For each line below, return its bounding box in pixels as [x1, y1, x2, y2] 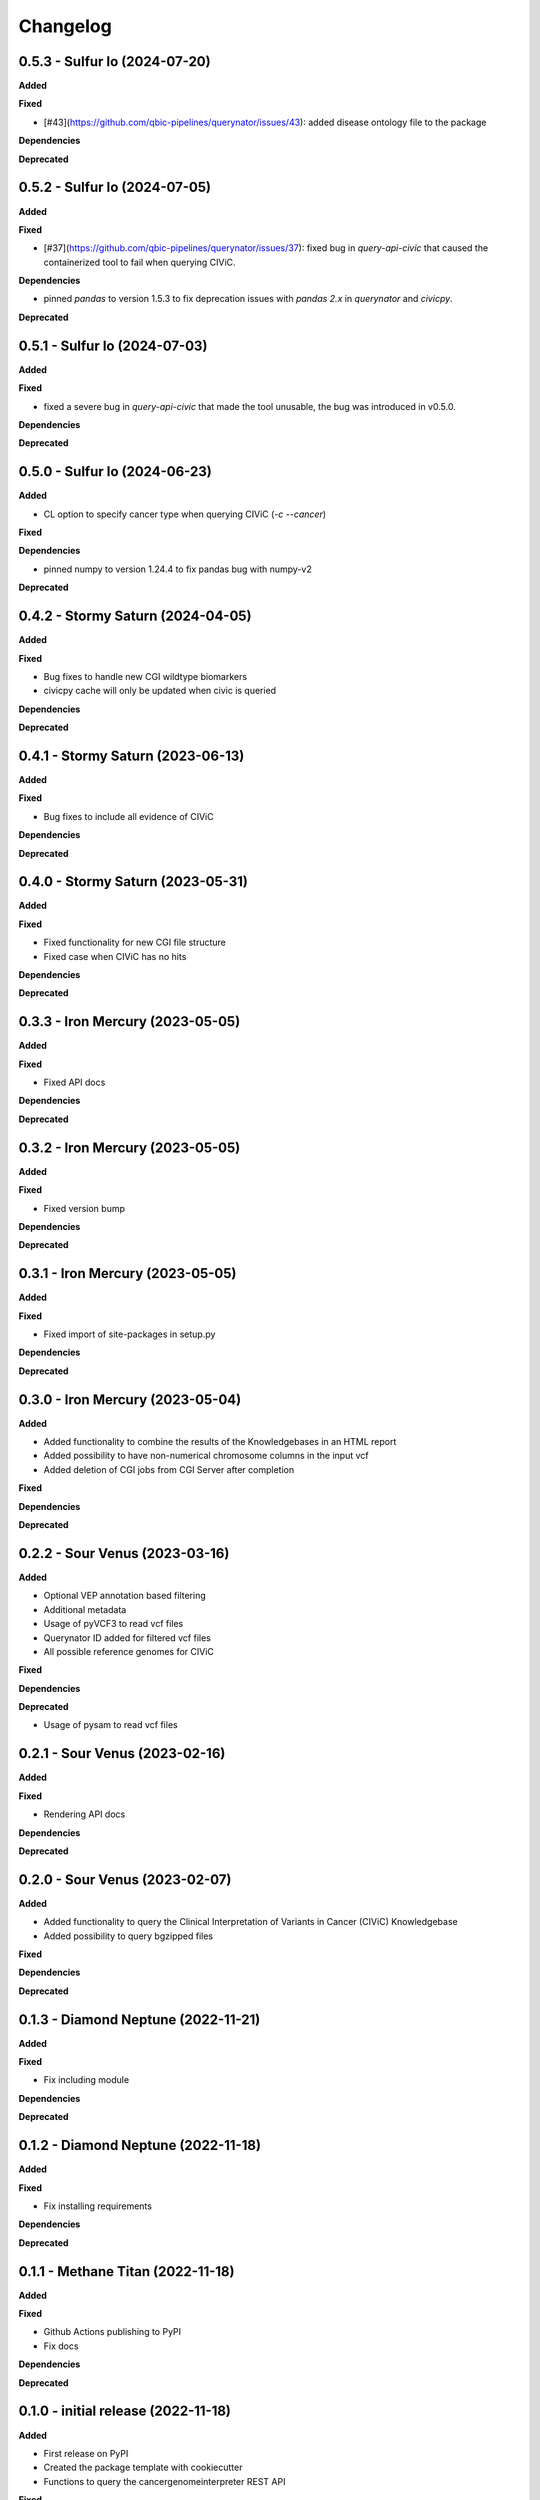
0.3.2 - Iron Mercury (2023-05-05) [18, 1139, 241, 1156]
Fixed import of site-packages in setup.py [43, 1328, 216, 1340]
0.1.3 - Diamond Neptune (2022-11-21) [18, 2011, 261, 2028]
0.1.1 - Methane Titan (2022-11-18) [18, 2263, 235, 2280]
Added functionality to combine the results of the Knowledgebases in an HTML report [43, 1436, 397, 1448]
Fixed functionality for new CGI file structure [43, 936, 227, 949]
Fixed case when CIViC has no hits [43, 950, 187, 962]
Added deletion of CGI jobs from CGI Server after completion [43, 1463, 295, 1475]
